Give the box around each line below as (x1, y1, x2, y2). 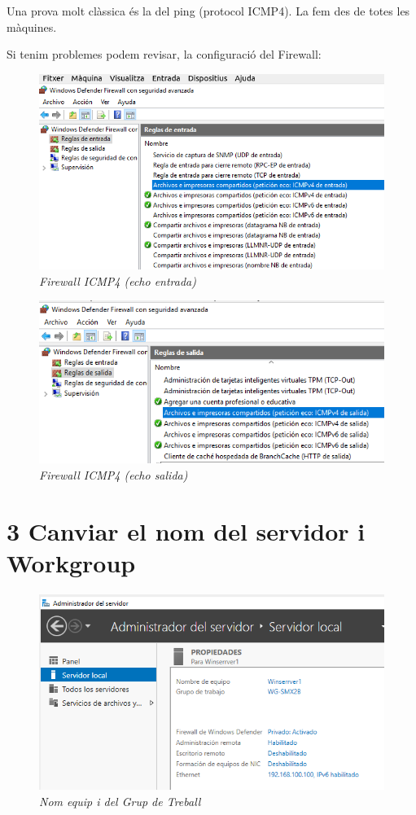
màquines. (7, 18, 57, 35)
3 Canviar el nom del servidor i (7, 514, 366, 547)
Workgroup (7, 546, 136, 579)
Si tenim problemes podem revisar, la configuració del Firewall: (7, 46, 322, 63)
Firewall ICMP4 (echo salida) (39, 466, 188, 483)
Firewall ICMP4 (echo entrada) (39, 272, 196, 289)
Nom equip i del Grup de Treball (39, 792, 201, 809)
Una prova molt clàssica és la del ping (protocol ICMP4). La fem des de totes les (7, 2, 410, 19)
